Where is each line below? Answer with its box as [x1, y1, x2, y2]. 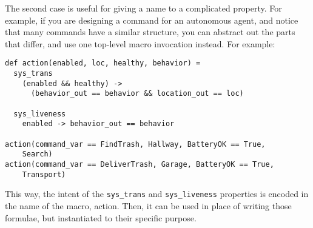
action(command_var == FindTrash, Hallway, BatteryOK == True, [5, 139, 266, 149]
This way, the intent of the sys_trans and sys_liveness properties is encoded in [5, 187, 309, 200]
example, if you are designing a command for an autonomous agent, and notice [5, 13, 298, 26]
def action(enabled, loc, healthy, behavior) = [5, 59, 201, 68]
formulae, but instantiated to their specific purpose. [5, 211, 197, 224]
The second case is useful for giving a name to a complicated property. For [5, 2, 282, 14]
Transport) [22, 170, 66, 179]
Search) [22, 150, 53, 159]
